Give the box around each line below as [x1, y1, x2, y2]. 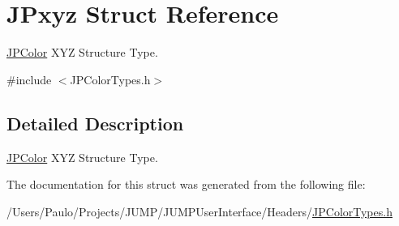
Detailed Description [6, 110, 184, 135]
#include [6, 70, 52, 87]
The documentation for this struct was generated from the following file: [6, 176, 366, 193]
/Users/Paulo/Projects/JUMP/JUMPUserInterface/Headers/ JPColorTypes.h [6, 203, 393, 220]
